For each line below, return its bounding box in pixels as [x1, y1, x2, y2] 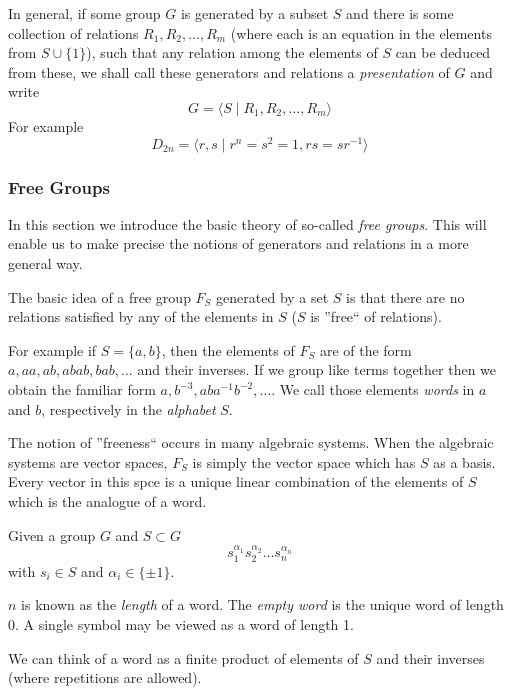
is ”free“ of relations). [310, 306, 442, 327]
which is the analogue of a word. [8, 490, 207, 511]
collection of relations [8, 22, 139, 43]
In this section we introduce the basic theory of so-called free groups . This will [8, 213, 487, 234]
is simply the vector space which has [192, 451, 416, 472]
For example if [8, 339, 97, 360]
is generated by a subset [180, 3, 329, 23]
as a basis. [433, 451, 496, 472]
